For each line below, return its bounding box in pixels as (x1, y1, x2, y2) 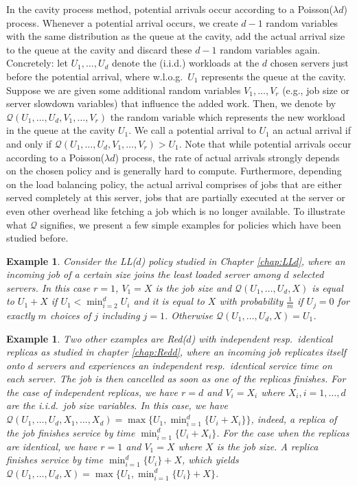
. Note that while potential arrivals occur (178, 136, 352, 150)
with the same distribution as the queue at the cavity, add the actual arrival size (6, 29, 345, 43)
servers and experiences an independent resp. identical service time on (36, 358, 332, 372)
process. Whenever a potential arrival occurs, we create (6, 15, 238, 30)
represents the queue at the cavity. (201, 69, 346, 83)
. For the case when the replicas (216, 425, 349, 439)
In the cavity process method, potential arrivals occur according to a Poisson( (6, 2, 333, 16)
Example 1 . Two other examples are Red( (6, 331, 187, 345)
